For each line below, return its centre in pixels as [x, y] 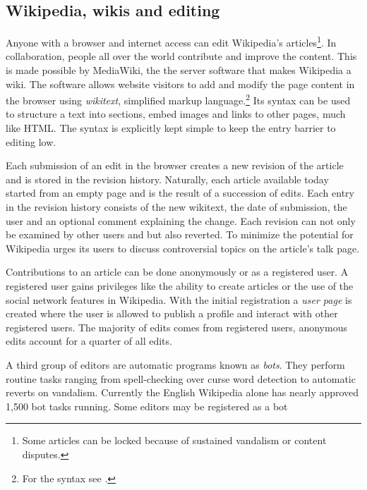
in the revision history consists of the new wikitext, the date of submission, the [176, 207]
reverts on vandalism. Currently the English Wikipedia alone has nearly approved [182, 392]
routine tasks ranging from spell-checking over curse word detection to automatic [181, 378]
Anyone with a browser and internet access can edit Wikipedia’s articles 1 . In [171, 41]
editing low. [31, 141]
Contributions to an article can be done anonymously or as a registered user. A [177, 272]
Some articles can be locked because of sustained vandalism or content [174, 440]
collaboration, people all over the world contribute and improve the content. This [181, 56]
